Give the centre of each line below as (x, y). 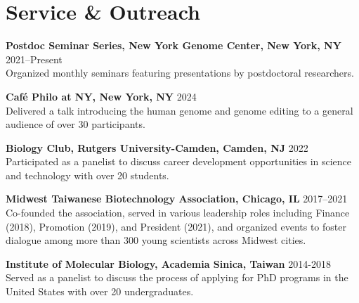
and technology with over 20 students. (87, 175)
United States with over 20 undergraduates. (100, 291)
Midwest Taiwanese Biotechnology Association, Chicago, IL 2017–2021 (177, 199)
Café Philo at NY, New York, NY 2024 (101, 96)
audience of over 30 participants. (76, 124)
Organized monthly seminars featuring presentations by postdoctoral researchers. (180, 73)
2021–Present (34, 59)
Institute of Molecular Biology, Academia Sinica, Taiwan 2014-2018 (168, 263)
